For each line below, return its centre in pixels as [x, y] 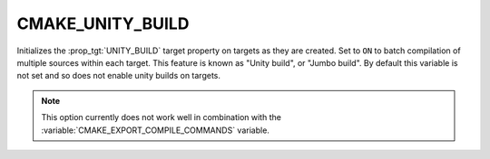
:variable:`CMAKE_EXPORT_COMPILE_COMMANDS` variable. [155, 130]
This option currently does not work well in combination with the [161, 117]
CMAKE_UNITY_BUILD [103, 23]
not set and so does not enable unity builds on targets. [119, 76]
